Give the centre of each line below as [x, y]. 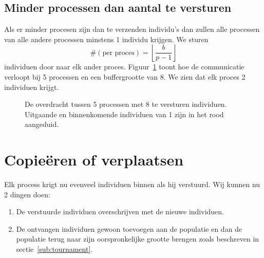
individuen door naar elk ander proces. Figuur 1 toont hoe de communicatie [124, 67]
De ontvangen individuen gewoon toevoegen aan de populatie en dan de [129, 228]
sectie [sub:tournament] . [54, 249]
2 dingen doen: [27, 194]
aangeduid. [42, 124]
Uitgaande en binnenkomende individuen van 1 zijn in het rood [124, 114]
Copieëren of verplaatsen [94, 160]
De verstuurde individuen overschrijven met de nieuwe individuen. [120, 211]
